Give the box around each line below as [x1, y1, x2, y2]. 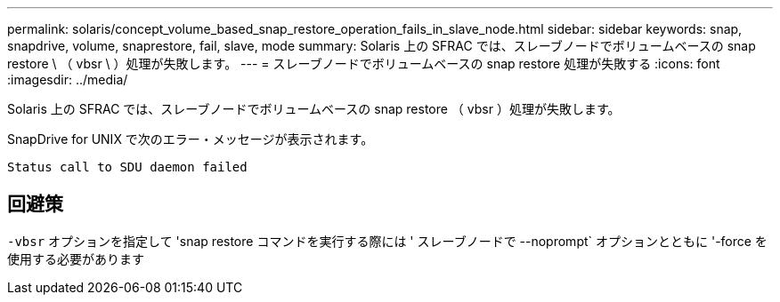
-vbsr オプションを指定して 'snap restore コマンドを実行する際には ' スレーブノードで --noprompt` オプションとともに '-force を [7, 233, 768, 249]
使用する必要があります [7, 250, 144, 266]
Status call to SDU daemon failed [7, 160, 248, 174]
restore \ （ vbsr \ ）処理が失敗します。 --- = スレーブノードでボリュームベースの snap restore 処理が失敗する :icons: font [7, 56, 720, 71]
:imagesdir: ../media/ [7, 72, 128, 87]
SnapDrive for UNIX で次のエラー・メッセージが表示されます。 [7, 131, 374, 147]
